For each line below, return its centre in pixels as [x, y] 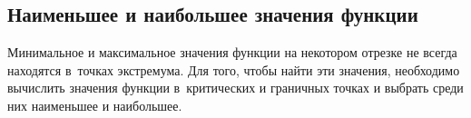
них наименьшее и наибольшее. [95, 105]
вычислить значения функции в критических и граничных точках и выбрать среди [235, 88]
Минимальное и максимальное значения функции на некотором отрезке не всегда [232, 52]
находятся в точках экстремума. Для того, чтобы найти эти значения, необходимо [234, 69]
